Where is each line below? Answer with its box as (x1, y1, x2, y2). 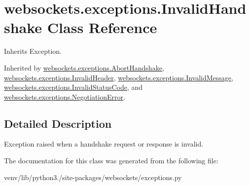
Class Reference (47, 17, 157, 37)
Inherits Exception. (4, 46, 62, 56)
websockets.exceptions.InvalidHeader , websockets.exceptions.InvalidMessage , (4, 72, 233, 82)
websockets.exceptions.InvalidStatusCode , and (4, 82, 143, 92)
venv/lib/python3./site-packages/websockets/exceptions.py (4, 172, 182, 182)
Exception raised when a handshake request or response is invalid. (4, 139, 204, 149)
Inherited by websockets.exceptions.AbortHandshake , (4, 62, 164, 73)
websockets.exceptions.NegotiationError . (4, 91, 125, 102)
